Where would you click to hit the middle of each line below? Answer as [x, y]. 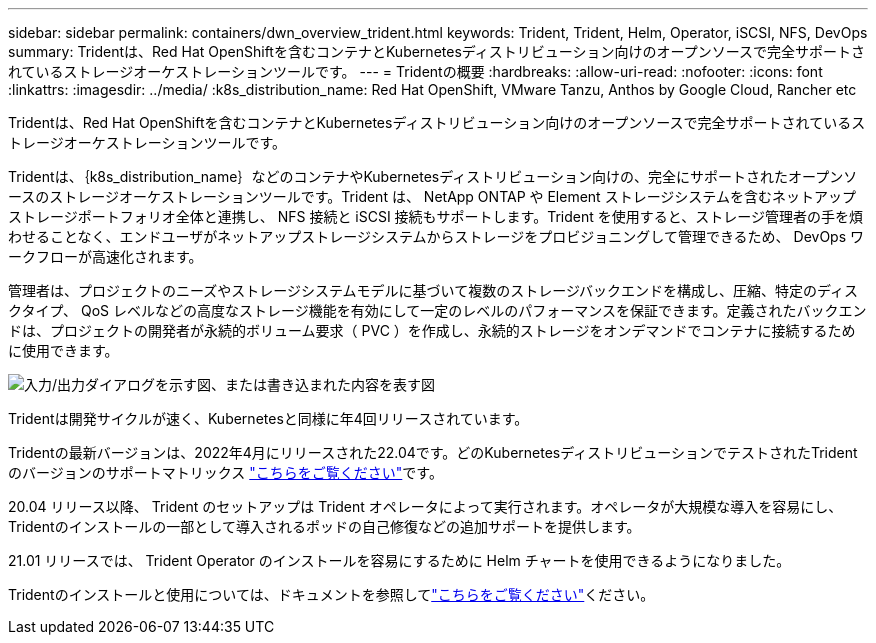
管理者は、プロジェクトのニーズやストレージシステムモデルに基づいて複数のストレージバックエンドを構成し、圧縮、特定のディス [433, 290]
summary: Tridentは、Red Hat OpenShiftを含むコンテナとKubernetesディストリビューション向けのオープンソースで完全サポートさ [436, 51]
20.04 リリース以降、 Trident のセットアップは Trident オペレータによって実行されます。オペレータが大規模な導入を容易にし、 [425, 506]
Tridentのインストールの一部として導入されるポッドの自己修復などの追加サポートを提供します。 [324, 526]
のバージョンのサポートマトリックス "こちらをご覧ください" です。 [225, 472]
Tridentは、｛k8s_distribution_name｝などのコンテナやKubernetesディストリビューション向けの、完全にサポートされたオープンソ [433, 176]
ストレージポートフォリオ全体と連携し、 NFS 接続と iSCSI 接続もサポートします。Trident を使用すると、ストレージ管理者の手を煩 [435, 216]
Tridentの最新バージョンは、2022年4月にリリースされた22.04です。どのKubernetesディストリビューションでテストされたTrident [433, 452]
